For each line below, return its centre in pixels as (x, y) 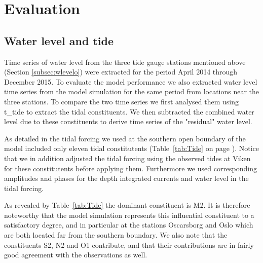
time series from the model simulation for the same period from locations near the (132, 91)
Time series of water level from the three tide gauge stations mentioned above (125, 62)
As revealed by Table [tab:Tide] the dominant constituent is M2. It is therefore (127, 205)
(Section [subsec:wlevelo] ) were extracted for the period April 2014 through (121, 72)
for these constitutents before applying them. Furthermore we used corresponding (131, 168)
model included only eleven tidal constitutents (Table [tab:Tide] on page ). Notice (132, 148)
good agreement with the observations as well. (76, 255)
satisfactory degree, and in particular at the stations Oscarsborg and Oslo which (129, 225)
